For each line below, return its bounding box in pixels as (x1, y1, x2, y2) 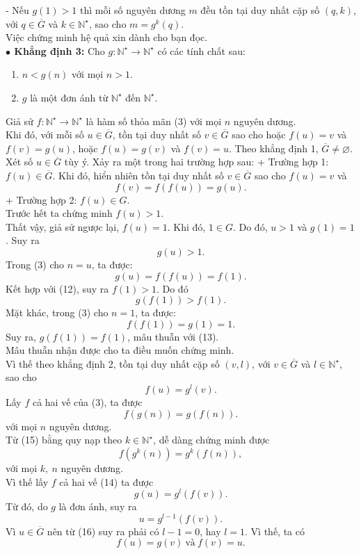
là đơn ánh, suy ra (58, 499, 137, 514)
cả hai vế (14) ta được (59, 474, 154, 489)
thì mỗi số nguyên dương (79, 3, 186, 17)
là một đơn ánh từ (30, 90, 109, 104)
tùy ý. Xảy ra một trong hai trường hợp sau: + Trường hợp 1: (64, 154, 329, 169)
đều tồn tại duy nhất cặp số (200, 3, 320, 17)
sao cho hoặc (232, 127, 286, 142)
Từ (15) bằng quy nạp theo (6, 432, 122, 447)
